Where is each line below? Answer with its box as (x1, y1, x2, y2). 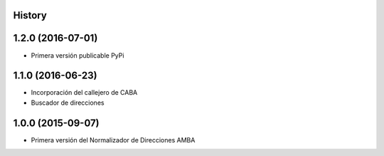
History (13, 9, 48, 21)
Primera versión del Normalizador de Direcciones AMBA (31, 135, 196, 144)
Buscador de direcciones (31, 98, 105, 107)
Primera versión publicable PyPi (31, 51, 124, 60)
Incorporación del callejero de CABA (31, 88, 138, 97)
